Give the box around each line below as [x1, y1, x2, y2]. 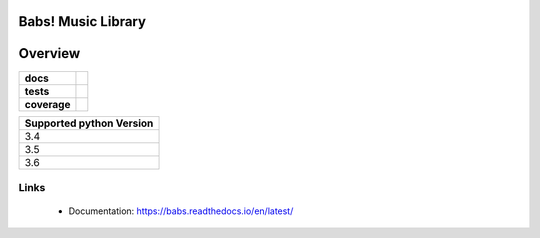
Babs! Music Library [18, 13, 147, 30]
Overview [18, 45, 81, 62]
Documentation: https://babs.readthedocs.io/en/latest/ [68, 205, 294, 217]
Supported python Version [24, 116, 154, 130]
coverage [24, 97, 71, 111]
